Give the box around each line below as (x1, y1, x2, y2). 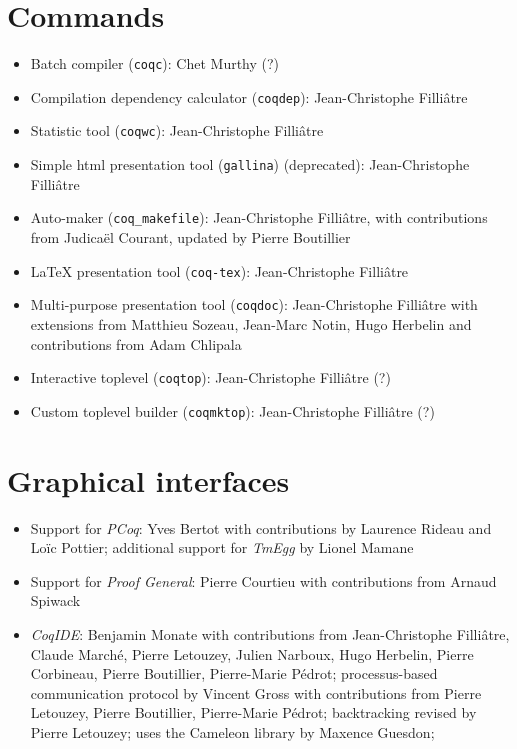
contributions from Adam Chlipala (30, 333, 242, 354)
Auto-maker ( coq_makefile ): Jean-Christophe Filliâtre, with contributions (30, 207, 488, 228)
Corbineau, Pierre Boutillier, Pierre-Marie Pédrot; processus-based (30, 663, 438, 684)
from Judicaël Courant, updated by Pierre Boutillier (30, 227, 351, 247)
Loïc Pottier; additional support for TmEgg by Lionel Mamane (30, 537, 414, 558)
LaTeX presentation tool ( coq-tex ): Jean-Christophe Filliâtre (30, 260, 409, 281)
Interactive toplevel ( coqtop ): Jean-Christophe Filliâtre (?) (30, 367, 391, 388)
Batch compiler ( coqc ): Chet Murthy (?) (30, 53, 280, 74)
